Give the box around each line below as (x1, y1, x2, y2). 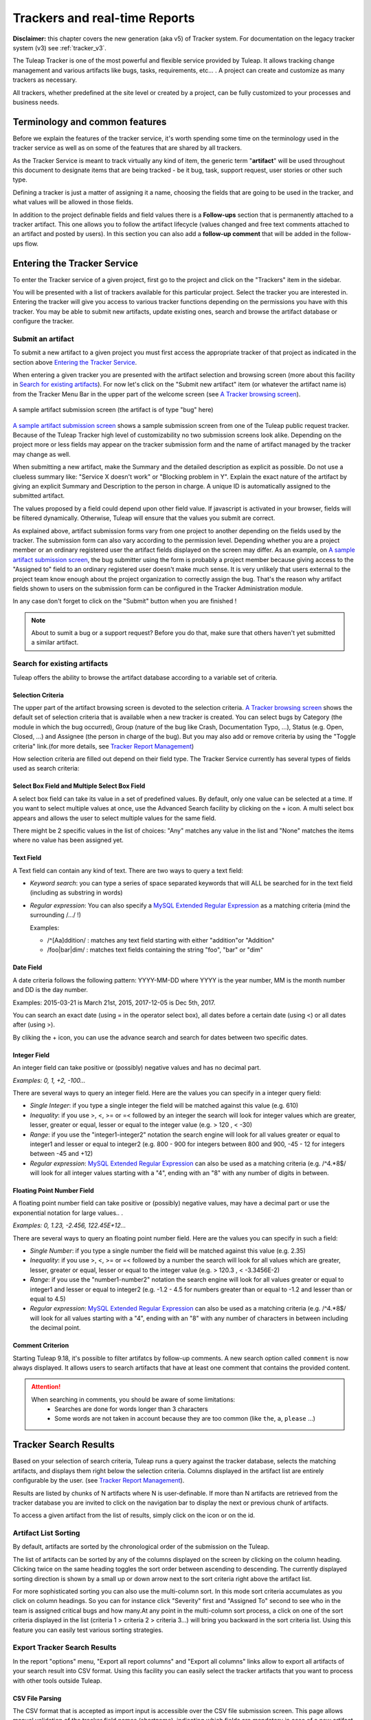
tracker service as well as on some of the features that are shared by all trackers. (12, 144, 242, 152)
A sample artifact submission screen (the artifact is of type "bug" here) (12, 406, 214, 414)
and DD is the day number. (12, 986, 89, 994)
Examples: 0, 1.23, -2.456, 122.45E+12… (12, 1221, 126, 1229)
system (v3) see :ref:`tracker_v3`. (12, 43, 106, 52)
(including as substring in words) (30, 888, 123, 897)
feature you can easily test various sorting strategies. (12, 1626, 164, 1634)
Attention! (31, 1383, 61, 1391)
